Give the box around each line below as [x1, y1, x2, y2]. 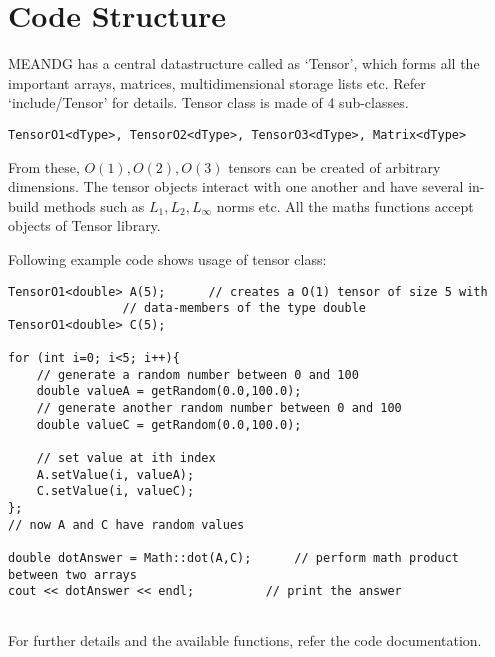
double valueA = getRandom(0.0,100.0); [36, 384, 302, 399]
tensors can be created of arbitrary [228, 156, 441, 177]
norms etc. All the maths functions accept [216, 195, 474, 216]
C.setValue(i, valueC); [36, 484, 195, 499]
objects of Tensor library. [8, 215, 161, 236]
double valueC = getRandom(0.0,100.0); [36, 417, 302, 432]
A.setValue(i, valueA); [36, 467, 195, 482]
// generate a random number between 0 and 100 [36, 367, 359, 382]
